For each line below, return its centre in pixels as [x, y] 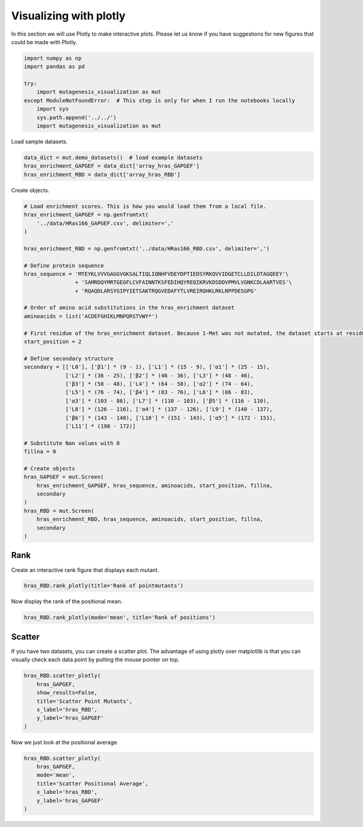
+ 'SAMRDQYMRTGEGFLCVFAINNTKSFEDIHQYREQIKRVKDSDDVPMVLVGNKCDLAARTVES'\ [183, 282]
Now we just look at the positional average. [65, 742]
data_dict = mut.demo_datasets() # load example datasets [113, 158]
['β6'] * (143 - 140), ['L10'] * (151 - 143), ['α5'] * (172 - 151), [171, 418]
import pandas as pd [54, 67]
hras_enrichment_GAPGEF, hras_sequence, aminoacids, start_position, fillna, [155, 485]
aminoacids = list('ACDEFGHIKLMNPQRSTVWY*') [91, 316]
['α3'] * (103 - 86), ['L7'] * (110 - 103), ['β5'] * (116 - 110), [168, 401]
